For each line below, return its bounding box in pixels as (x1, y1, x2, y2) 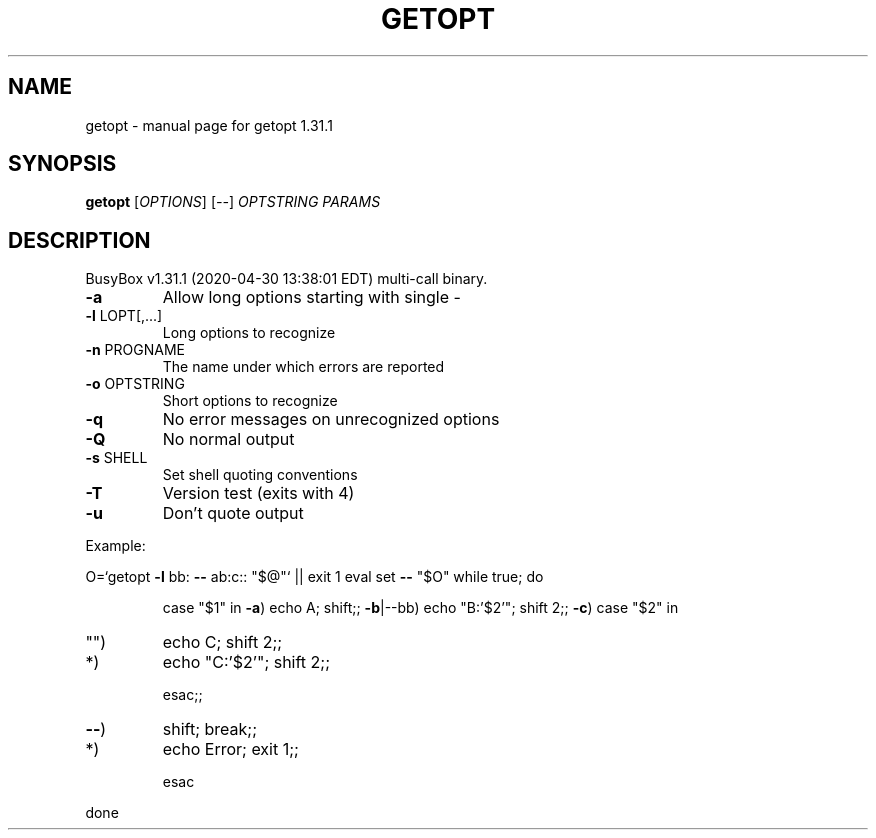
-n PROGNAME (85, 341, 185, 359)
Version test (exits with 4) (162, 483, 355, 504)
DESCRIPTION (8, 227, 151, 253)
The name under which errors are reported (162, 358, 445, 376)
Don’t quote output (162, 503, 304, 524)
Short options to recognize (162, 392, 338, 410)
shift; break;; (162, 719, 257, 740)
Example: (85, 537, 146, 555)
